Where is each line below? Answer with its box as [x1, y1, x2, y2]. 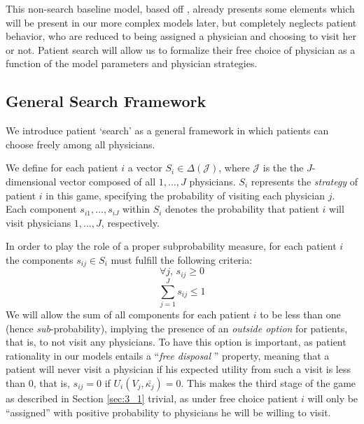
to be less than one [260, 306, 341, 321]
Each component [6, 202, 77, 216]
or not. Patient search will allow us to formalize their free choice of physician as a [6, 42, 356, 57]
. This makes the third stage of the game [181, 375, 356, 390]
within [122, 202, 150, 216]
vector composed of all [59, 174, 156, 188]
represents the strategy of [251, 174, 358, 188]
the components [6, 252, 73, 267]
